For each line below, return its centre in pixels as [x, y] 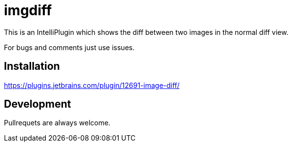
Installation [32, 66]
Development [38, 104]
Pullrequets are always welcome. [57, 123]
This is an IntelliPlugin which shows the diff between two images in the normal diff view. [146, 32]
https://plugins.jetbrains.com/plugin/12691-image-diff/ [92, 85]
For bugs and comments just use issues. [69, 47]
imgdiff [28, 10]
